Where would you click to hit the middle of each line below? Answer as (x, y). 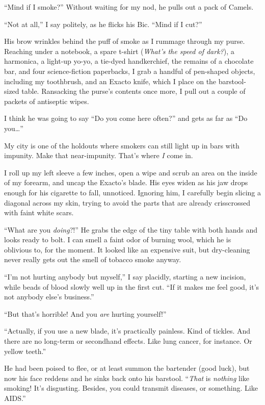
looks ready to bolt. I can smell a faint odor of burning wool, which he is (118, 239)
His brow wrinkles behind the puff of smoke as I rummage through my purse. (125, 41)
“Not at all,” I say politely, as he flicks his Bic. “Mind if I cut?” (103, 24)
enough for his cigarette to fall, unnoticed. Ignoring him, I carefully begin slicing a (132, 192)
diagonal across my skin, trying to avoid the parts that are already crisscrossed (127, 202)
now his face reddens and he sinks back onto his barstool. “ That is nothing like (127, 378)
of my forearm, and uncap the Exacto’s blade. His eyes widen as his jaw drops (126, 182)
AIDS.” (15, 398)
